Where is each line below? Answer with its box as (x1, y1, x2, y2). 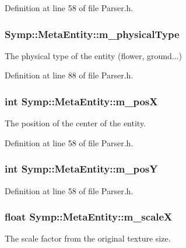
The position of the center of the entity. (5, 117, 146, 129)
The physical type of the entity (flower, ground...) (5, 49, 182, 61)
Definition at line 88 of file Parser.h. (5, 69, 134, 81)
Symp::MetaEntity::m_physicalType (5, 26, 180, 41)
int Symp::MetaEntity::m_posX (5, 94, 158, 108)
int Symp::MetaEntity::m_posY (5, 161, 158, 176)
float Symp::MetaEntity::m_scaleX (5, 209, 173, 224)
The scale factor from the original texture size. (5, 232, 171, 244)
